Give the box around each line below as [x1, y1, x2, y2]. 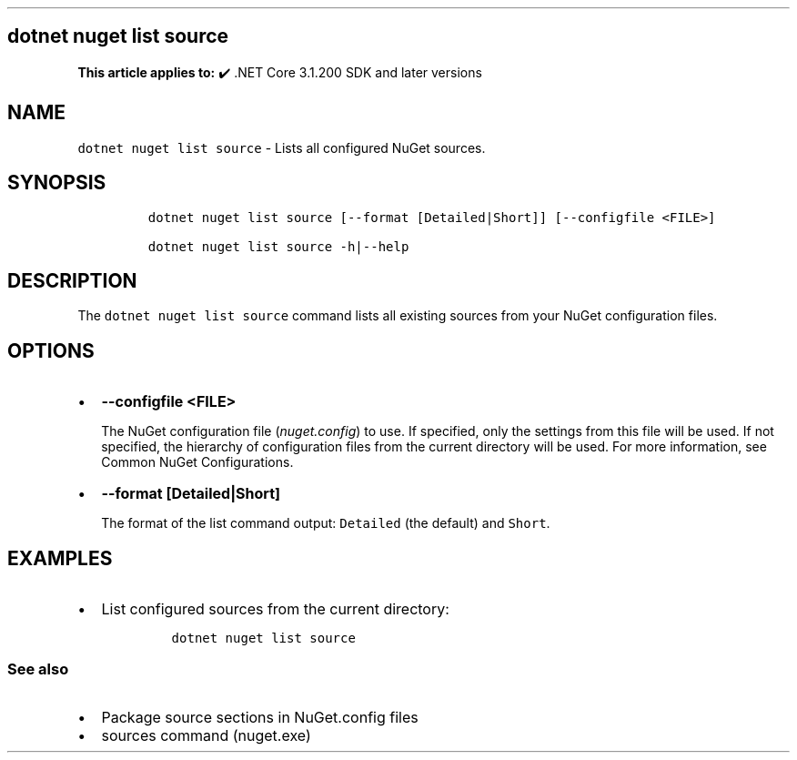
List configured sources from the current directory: [101, 600, 449, 619]
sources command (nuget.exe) [101, 725, 311, 745]
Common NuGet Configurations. [101, 454, 294, 471]
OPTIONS [7, 339, 95, 362]
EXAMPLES [7, 546, 113, 570]
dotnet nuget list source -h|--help [147, 238, 409, 254]
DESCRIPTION [7, 269, 137, 292]
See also [7, 660, 69, 679]
